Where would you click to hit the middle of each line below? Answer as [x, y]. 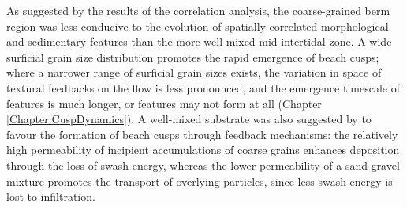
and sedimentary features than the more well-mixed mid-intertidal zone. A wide [199, 41]
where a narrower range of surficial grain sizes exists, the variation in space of [194, 72]
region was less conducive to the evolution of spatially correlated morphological [198, 26]
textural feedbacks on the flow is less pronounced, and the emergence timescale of [203, 87]
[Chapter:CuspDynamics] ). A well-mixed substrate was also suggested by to [189, 119]
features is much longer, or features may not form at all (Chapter [164, 103]
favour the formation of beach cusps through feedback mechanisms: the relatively [202, 134]
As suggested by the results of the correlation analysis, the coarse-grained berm [198, 10]
